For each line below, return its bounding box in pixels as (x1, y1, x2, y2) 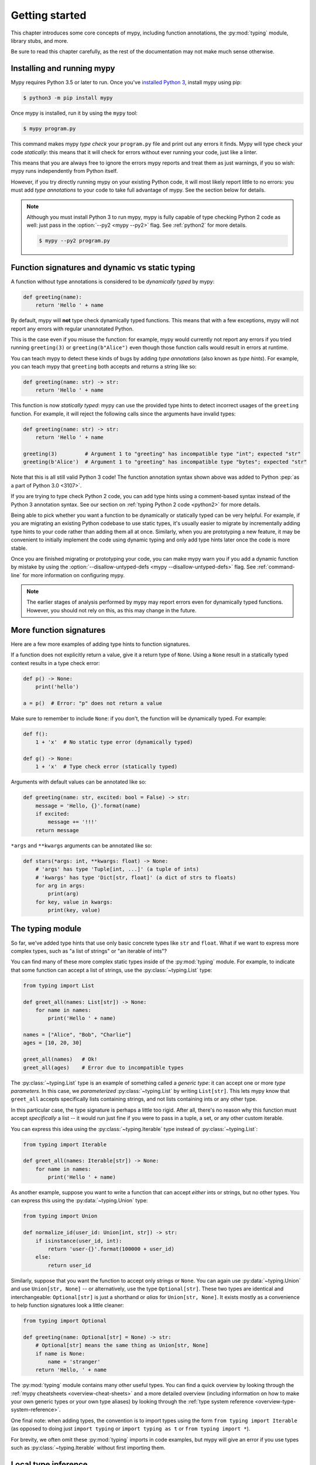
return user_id (47, 1262, 92, 1269)
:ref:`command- (257, 563, 296, 571)
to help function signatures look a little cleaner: (11, 1302, 124, 1309)
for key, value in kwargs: (35, 898, 114, 905)
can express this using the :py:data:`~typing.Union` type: (11, 1197, 148, 1204)
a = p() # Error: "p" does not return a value (23, 700, 162, 706)
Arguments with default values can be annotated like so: (11, 778, 146, 785)
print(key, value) (47, 907, 101, 914)
